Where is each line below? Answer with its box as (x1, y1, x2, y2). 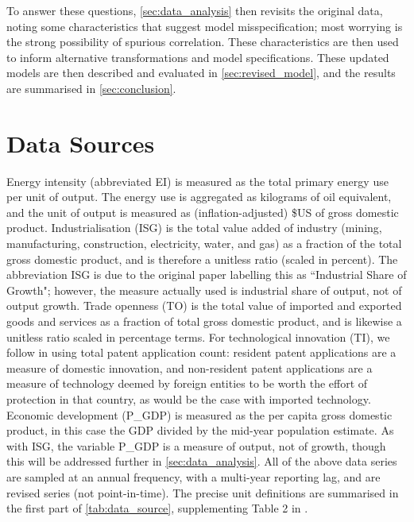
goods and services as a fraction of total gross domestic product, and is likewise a (6, 313, 402, 330)
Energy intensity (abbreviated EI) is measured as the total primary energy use (6, 172, 389, 189)
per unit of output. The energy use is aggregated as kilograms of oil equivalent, (6, 188, 392, 205)
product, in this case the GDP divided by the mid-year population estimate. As (6, 422, 394, 439)
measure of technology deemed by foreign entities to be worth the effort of (6, 375, 368, 392)
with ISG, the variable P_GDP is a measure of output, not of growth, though (6, 437, 386, 454)
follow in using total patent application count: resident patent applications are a (6, 344, 397, 361)
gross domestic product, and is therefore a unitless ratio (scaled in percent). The (6, 250, 398, 267)
